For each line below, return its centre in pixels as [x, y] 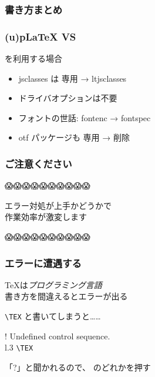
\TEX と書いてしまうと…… [53, 316]
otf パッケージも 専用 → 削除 [74, 137]
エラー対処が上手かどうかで [58, 205]
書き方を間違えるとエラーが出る [66, 296]
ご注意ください [38, 163]
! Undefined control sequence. [58, 336]
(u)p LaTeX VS [41, 36]
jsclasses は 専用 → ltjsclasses [73, 78]
